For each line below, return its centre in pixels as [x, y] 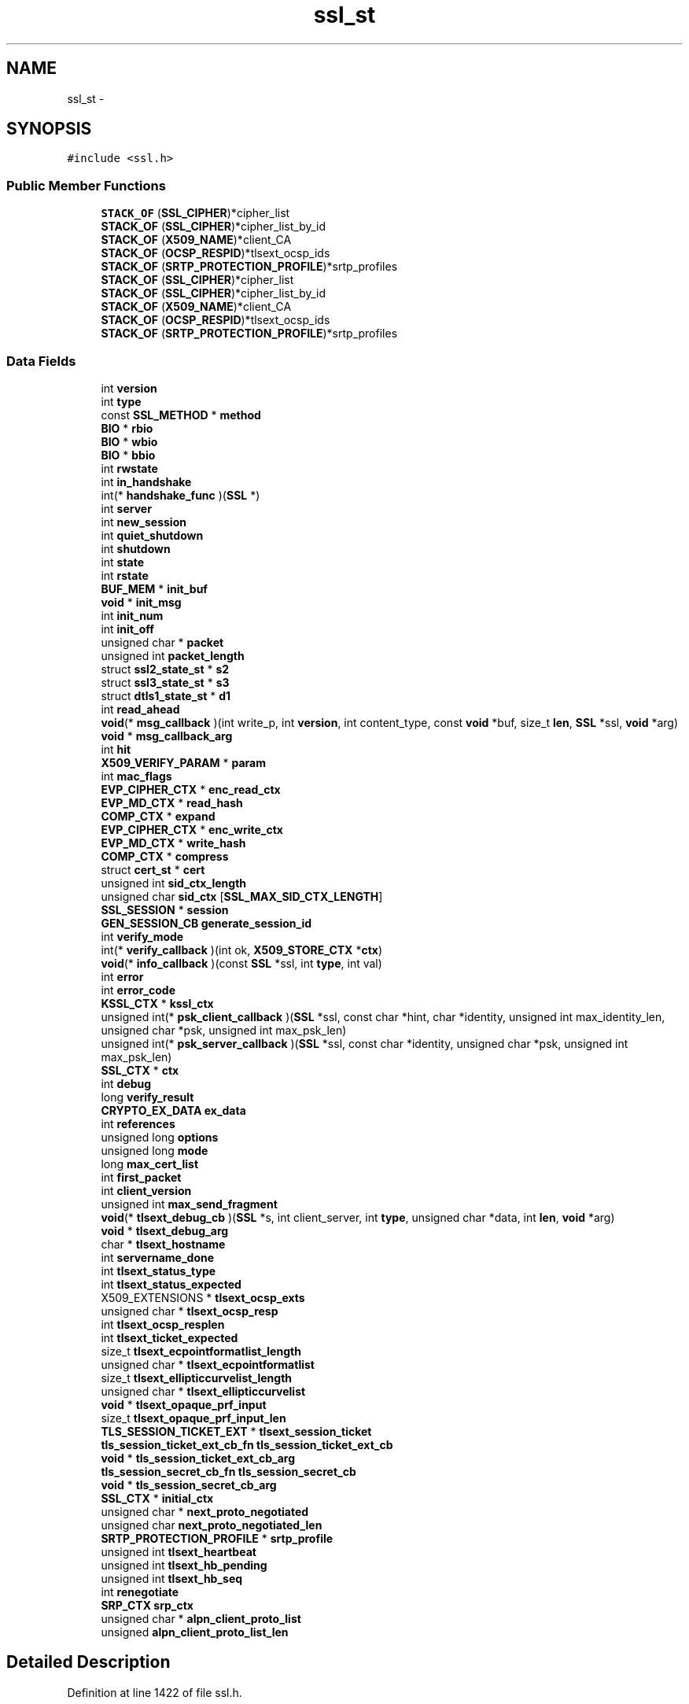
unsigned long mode [155, 1150]
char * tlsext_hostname [163, 1244]
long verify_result [147, 1097]
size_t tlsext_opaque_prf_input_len [193, 1418]
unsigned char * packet [162, 642]
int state [123, 562]
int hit [116, 749]
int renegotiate [140, 1592]
